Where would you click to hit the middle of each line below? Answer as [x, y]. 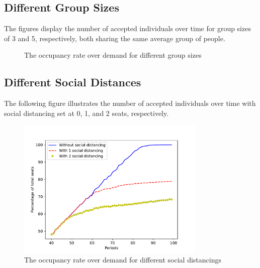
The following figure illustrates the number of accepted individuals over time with [130, 103]
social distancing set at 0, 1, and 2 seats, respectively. [86, 113]
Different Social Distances [73, 82]
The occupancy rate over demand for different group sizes [113, 55]
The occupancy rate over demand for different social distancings [123, 260]
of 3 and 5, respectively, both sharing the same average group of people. [115, 38]
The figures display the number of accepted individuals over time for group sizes [127, 28]
